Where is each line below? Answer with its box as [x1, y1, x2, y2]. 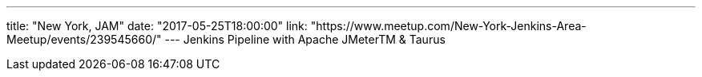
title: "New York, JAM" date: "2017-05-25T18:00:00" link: [6, 19, 308, 33]
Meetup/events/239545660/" [6, 33, 162, 46]
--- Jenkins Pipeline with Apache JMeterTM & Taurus [164, 33, 446, 46]
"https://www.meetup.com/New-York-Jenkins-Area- [310, 19, 587, 33]
